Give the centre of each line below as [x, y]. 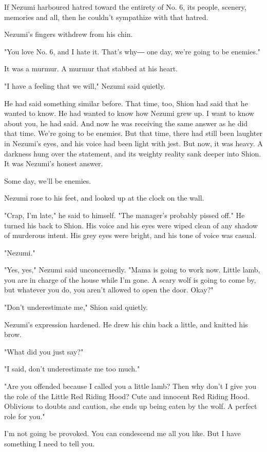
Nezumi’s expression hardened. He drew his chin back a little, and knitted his [126, 324]
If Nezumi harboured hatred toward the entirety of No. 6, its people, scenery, [125, 7]
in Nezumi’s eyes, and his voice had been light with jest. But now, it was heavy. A [133, 143]
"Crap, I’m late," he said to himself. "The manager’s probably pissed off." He [125, 215]
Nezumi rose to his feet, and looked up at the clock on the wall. [104, 198]
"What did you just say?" [44, 351]
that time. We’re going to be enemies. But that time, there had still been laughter [133, 133]
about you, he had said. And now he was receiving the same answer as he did [126, 123]
